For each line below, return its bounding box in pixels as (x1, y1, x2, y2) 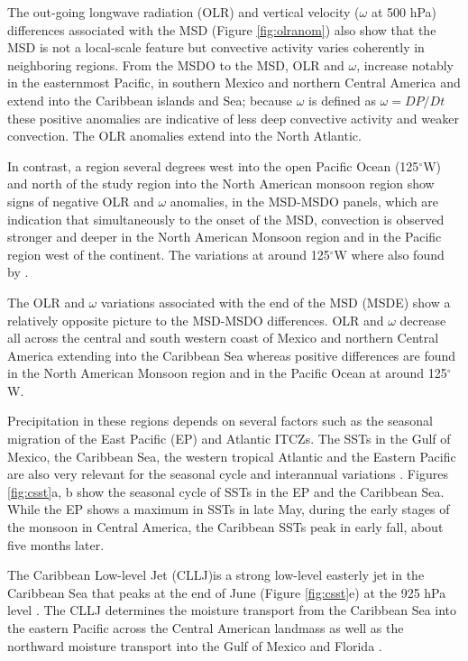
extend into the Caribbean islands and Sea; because (7, 90, 293, 109)
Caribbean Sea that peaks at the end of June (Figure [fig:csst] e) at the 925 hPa (7, 583, 446, 601)
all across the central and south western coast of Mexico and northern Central (7, 328, 439, 347)
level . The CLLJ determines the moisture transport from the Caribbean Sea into (7, 601, 457, 620)
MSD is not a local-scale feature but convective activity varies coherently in (7, 38, 425, 57)
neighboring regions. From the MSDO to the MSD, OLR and (7, 55, 344, 74)
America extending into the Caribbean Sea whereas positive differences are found (7, 345, 456, 364)
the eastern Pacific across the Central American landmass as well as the (7, 619, 404, 637)
